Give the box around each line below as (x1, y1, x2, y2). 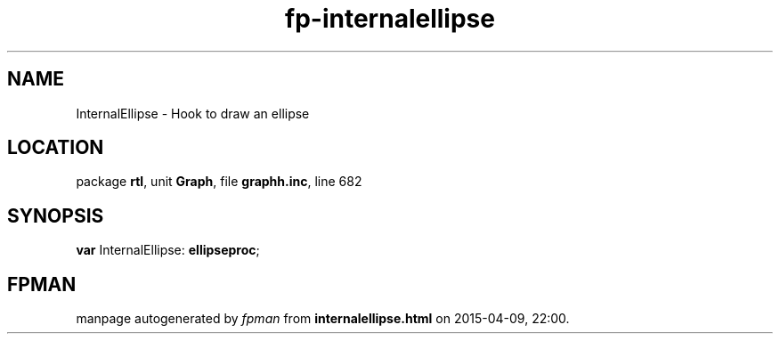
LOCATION (7, 136, 104, 159)
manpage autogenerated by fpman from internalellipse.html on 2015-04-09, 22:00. (76, 311, 570, 327)
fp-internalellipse (285, 4, 495, 34)
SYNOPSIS (7, 204, 104, 227)
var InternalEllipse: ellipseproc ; (76, 242, 260, 258)
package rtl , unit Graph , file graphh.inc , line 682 (76, 174, 362, 190)
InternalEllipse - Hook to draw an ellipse (76, 105, 310, 121)
